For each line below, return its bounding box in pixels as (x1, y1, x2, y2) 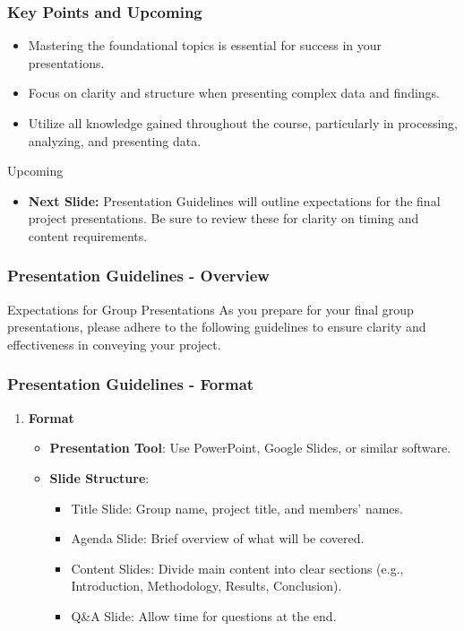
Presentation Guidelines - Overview (7, 264, 270, 287)
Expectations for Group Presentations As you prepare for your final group (7, 299, 414, 318)
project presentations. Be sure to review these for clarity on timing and (28, 209, 419, 228)
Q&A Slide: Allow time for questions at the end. (71, 606, 337, 625)
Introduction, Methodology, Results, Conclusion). (71, 576, 342, 595)
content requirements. (28, 226, 148, 245)
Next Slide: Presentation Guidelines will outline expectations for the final (28, 191, 441, 210)
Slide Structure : (49, 468, 150, 487)
